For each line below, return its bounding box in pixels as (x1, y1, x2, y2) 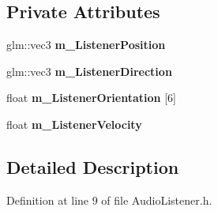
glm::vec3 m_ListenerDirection (6, 62, 172, 79)
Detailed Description (6, 154, 179, 179)
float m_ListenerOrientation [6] (6, 89, 176, 106)
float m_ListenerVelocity (6, 115, 142, 132)
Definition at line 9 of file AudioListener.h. (6, 191, 212, 208)
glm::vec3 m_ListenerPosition (6, 36, 166, 53)
